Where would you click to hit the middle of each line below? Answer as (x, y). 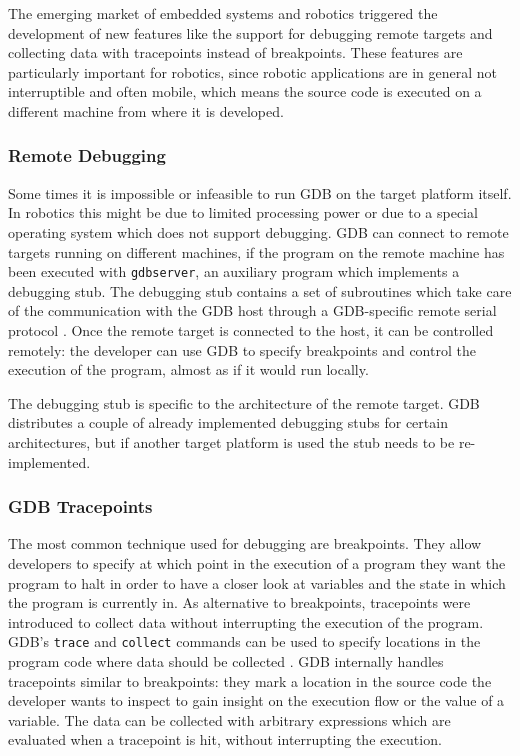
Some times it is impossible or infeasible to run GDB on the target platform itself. (260, 192)
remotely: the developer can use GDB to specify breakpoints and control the (242, 349)
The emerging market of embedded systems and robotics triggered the (223, 13)
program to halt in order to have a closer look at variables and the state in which (257, 582)
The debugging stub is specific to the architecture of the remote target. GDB (244, 402)
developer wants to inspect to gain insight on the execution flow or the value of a (256, 700)
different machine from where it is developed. (146, 110)
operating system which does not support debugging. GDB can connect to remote (258, 231)
